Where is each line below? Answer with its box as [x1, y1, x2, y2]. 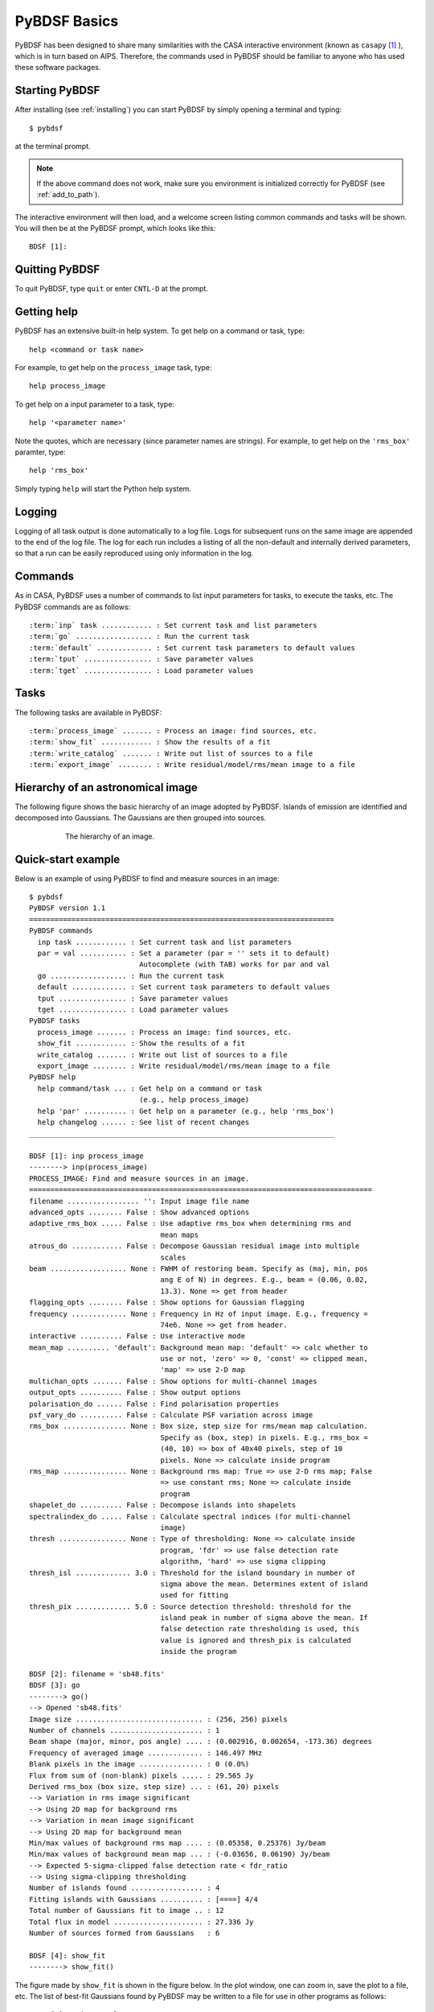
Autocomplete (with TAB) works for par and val [139, 960, 330, 969]
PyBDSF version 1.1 [29, 904, 106, 913]
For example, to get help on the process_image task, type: [14, 362, 212, 372]
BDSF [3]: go [29, 1680, 80, 1690]
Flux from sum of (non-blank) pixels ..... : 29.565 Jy [29, 1771, 254, 1780]
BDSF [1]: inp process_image [29, 1152, 144, 1161]
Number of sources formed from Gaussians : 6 [29, 1928, 220, 1938]
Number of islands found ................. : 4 [29, 1883, 220, 1893]
